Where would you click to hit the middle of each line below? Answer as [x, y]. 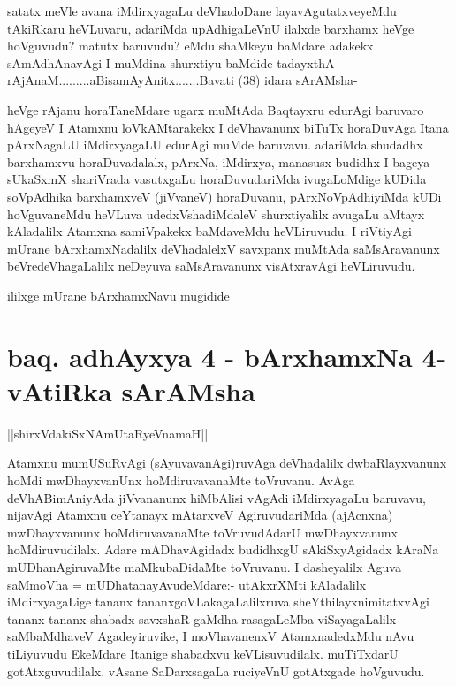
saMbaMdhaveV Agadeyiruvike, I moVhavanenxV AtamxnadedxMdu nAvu [211, 636]
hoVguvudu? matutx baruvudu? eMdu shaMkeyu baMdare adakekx [190, 46]
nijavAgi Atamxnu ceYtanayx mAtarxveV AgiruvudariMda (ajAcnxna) [200, 515]
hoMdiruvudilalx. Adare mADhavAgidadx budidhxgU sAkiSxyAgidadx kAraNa [223, 549]
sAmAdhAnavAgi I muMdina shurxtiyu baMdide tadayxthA [171, 62]
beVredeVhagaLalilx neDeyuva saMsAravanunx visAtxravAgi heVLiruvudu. [211, 266]
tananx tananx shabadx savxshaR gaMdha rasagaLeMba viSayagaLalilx [202, 618]
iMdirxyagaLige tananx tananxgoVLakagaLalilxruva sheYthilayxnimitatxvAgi [218, 602]
